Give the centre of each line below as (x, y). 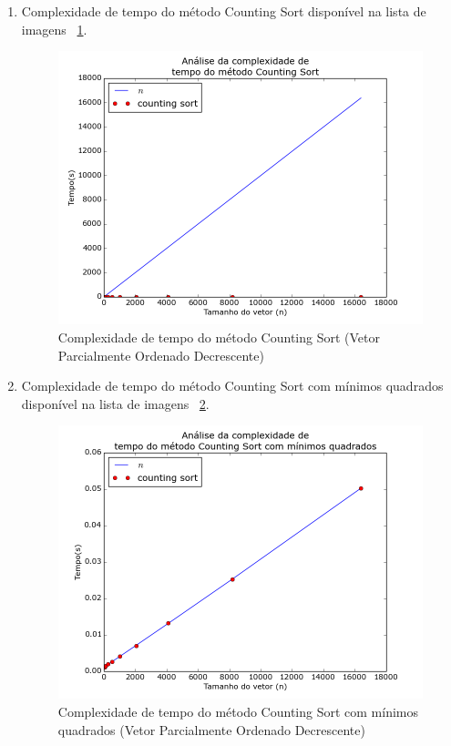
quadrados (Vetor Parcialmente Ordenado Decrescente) (211, 729)
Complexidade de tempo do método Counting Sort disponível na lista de (224, 11)
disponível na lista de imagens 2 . (115, 403)
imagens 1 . (54, 29)
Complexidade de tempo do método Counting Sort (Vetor (219, 337)
